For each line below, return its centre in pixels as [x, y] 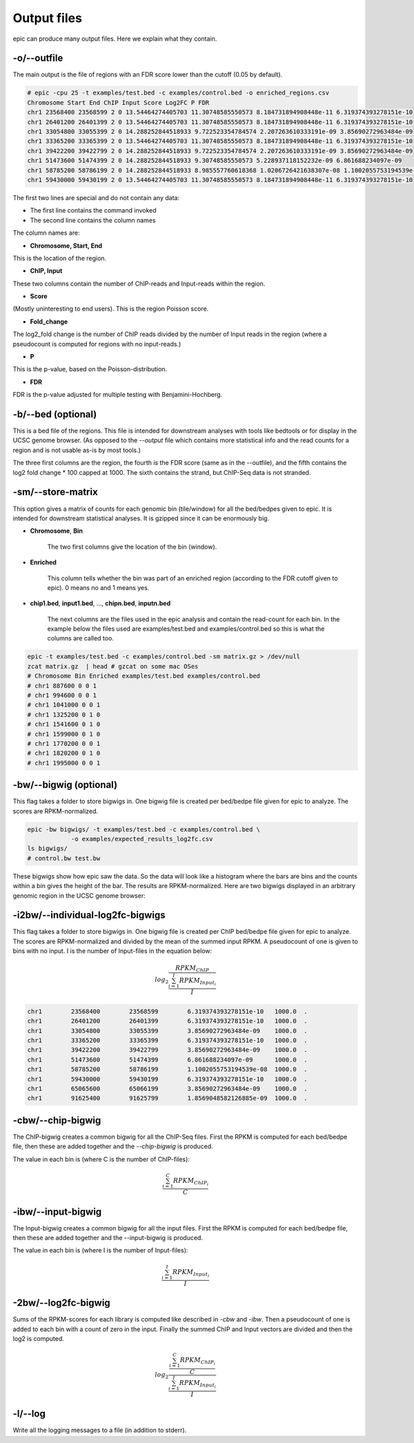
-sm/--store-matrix [55, 492]
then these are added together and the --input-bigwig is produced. [108, 1238]
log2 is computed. [39, 1339]
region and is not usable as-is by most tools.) [77, 450]
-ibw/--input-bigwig [57, 1211]
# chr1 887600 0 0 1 [62, 686]
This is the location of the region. [60, 258]
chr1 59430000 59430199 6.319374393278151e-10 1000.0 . [167, 1079]
